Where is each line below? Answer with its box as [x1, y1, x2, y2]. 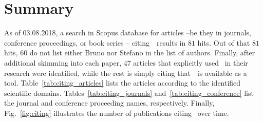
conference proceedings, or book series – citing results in [4, 37, 186, 48]
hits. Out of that [197, 37, 250, 48]
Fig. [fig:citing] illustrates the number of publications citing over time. [4, 107, 229, 118]
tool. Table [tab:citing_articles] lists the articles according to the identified [4, 77, 241, 88]
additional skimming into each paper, [4, 57, 122, 68]
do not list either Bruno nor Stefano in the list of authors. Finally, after [29, 47, 255, 58]
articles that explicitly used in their [133, 57, 248, 68]
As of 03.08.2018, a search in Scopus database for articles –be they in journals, [4, 27, 251, 38]
